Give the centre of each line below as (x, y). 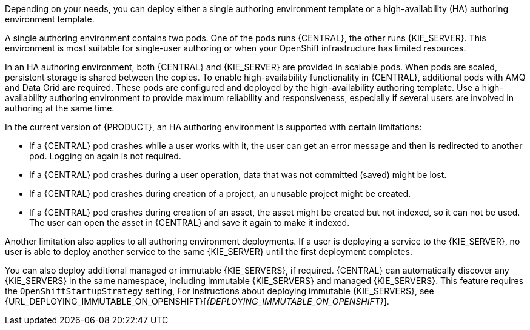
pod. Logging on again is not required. (105, 156)
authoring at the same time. (60, 108)
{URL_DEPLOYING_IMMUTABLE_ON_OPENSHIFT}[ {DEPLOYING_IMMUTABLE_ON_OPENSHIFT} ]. (197, 301)
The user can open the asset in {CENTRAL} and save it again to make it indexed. (190, 223)
